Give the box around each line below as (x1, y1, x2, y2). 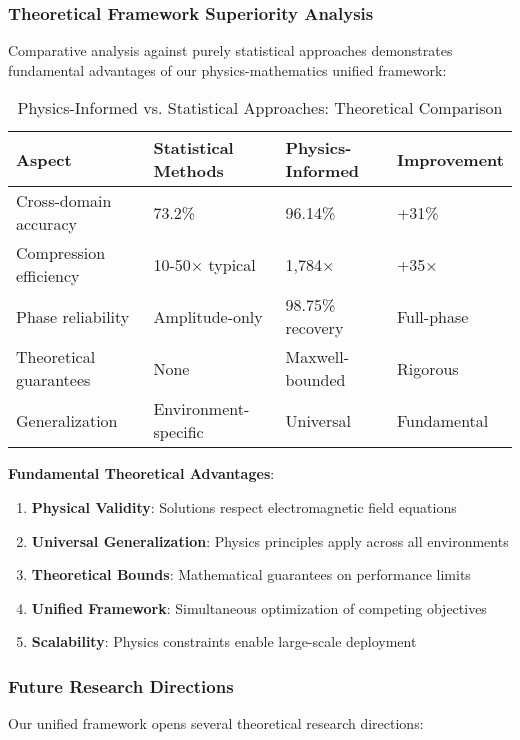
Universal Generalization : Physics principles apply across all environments (31, 530, 509, 551)
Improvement (396, 147, 504, 171)
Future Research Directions (8, 673, 234, 698)
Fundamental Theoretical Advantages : (8, 463, 275, 484)
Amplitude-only (153, 304, 263, 328)
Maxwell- (285, 345, 350, 369)
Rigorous (396, 356, 459, 380)
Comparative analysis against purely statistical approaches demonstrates (8, 40, 453, 61)
